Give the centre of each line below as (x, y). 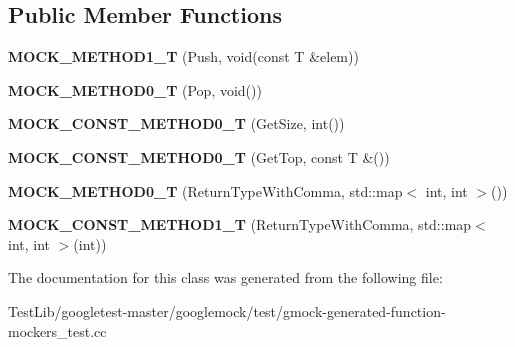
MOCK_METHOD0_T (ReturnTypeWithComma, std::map (205, 190)
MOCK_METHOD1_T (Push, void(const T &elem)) (183, 56)
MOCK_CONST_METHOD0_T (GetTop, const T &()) (199, 156)
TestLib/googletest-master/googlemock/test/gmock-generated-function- (227, 310)
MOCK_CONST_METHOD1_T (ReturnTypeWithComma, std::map (240, 224)
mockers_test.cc (57, 330)
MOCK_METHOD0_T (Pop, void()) (135, 89)
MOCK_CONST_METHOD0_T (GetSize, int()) (176, 123)
